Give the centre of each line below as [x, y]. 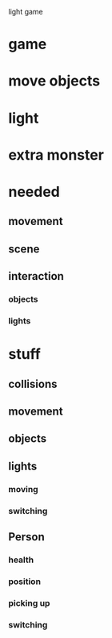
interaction [36, 276]
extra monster [56, 154]
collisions [33, 384]
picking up [29, 603]
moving [23, 489]
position [25, 582]
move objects [54, 81]
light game [26, 12]
